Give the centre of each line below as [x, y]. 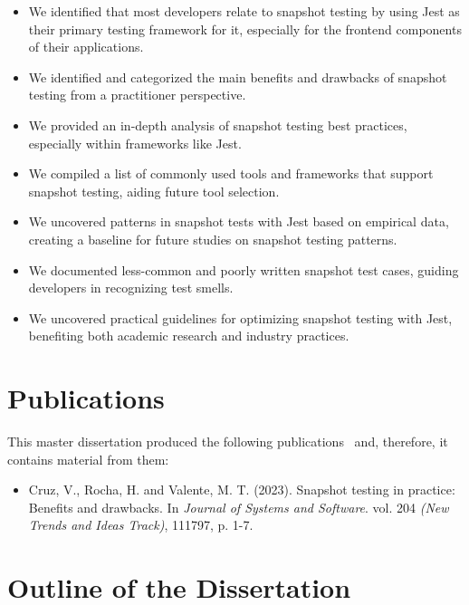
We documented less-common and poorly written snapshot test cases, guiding [244, 269]
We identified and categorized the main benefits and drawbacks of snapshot [238, 77]
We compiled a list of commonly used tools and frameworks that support [231, 173]
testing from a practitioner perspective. [137, 95]
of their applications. [86, 47]
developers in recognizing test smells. [131, 288]
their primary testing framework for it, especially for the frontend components [245, 29]
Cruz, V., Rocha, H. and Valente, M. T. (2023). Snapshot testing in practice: [242, 490]
